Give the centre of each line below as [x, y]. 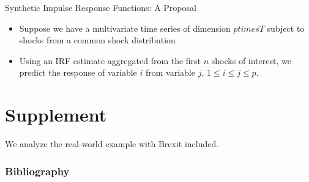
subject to [286, 28]
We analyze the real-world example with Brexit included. [112, 144]
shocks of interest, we [251, 60]
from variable [170, 72]
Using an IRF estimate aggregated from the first [110, 60]
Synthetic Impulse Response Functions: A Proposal [101, 7]
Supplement [56, 115]
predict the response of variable [78, 72]
